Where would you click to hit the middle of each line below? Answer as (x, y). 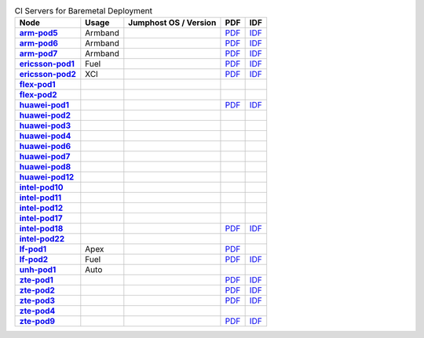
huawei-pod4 (45, 136)
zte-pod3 (37, 300)
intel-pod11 (40, 198)
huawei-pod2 (45, 115)
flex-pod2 (38, 95)
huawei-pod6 (45, 147)
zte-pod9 (37, 322)
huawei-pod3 (45, 125)
